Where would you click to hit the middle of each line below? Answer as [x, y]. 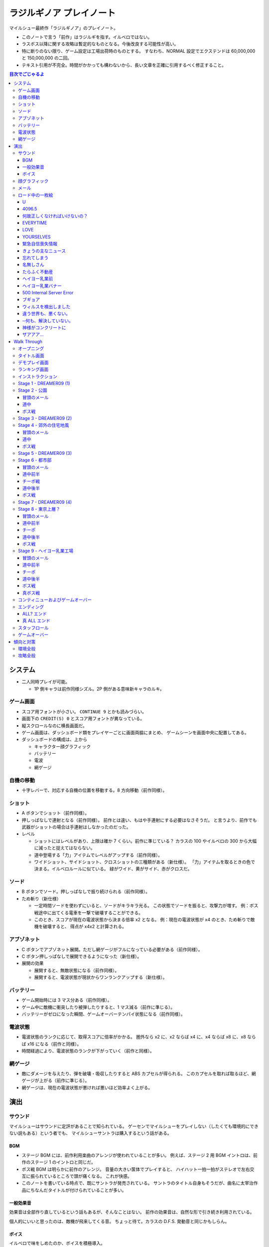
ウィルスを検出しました [47, 306]
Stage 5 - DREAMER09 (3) [45, 453]
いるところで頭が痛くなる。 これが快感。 [90, 1176]
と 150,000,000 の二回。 [47, 58]
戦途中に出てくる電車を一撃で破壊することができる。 [89, 912]
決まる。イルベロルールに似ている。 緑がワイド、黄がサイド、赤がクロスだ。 [113, 869]
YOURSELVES [37, 236]
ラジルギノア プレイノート [62, 13]
